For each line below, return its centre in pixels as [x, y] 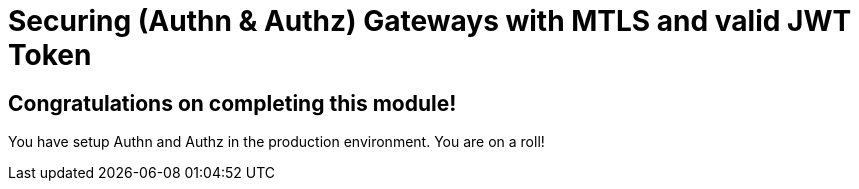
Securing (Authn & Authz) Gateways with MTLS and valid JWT [430, 21]
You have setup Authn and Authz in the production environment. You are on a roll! [276, 142]
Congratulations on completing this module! [232, 103]
